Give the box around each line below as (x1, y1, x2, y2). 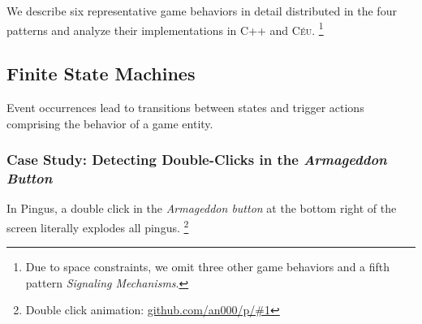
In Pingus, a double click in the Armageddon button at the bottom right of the (6, 200, 397, 217)
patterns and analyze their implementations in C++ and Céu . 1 (6, 19, 324, 38)
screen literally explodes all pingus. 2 (6, 216, 189, 235)
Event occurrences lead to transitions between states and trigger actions (6, 99, 364, 116)
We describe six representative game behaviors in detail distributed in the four (6, 2, 397, 19)
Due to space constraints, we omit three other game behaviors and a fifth (25, 258, 390, 275)
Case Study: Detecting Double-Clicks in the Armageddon (6, 149, 387, 170)
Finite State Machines (6, 61, 196, 86)
